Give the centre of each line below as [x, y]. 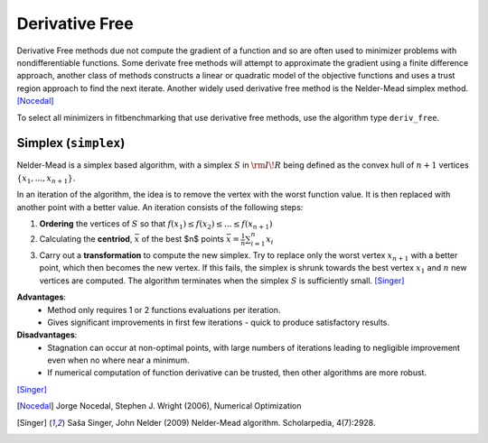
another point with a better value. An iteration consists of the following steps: [160, 207]
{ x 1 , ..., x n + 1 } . [46, 179]
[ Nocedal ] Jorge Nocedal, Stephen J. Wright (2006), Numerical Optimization [159, 406]
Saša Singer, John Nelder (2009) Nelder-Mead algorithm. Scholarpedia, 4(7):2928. [221, 422]
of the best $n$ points [183, 239]
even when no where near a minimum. [118, 360]
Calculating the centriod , [86, 239]
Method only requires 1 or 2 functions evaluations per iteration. [164, 309]
